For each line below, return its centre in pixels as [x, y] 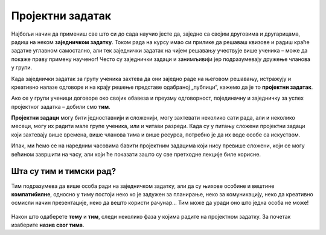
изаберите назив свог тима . [48, 225]
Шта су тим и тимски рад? [64, 171]
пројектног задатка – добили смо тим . [61, 106]
